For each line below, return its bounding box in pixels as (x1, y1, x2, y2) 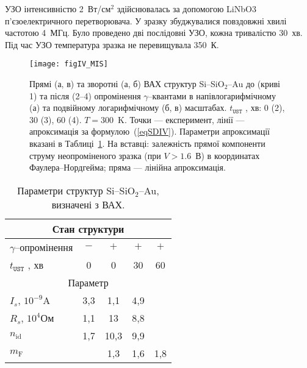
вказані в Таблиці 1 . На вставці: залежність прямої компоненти (29, 137, 265, 149)
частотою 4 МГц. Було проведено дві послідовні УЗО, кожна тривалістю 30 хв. (5, 26, 303, 39)
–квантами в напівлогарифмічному (148, 89, 276, 102)
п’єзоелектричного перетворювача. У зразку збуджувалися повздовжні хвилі (5, 14, 287, 27)
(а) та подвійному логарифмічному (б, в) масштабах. (29, 101, 227, 114)
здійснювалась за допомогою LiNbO (117, 2, 252, 15)
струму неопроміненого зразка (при (29, 149, 161, 161)
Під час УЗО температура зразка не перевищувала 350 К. (5, 38, 219, 51)
